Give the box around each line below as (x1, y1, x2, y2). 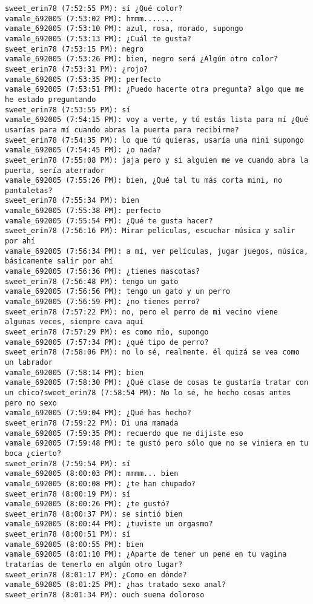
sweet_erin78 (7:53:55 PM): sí (5, 105, 131, 114)
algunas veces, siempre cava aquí (5, 317, 144, 327)
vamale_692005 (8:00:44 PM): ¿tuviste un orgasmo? (5, 520, 213, 529)
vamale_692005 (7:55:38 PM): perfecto (5, 206, 161, 215)
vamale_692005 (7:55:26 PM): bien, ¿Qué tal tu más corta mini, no (5, 176, 283, 185)
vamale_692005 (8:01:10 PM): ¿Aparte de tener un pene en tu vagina (5, 550, 287, 559)
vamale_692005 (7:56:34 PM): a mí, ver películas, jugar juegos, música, (5, 246, 309, 256)
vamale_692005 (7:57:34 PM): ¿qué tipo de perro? (5, 338, 209, 347)
